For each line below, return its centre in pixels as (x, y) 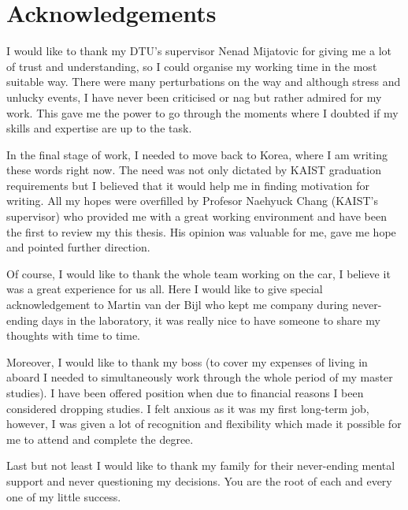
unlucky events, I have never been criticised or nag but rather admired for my (194, 97)
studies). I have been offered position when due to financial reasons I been (185, 393)
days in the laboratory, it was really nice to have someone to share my (211, 320)
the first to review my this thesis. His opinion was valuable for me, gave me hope (201, 231)
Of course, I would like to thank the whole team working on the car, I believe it (198, 273)
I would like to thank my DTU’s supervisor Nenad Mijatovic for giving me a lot (199, 51)
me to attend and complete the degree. (100, 439)
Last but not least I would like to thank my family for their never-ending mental (201, 465)
